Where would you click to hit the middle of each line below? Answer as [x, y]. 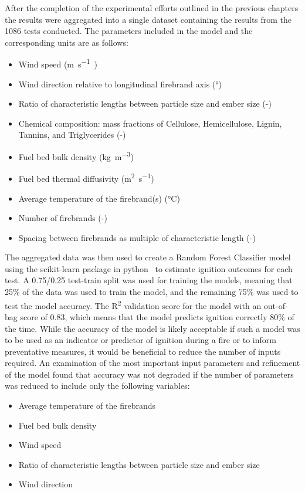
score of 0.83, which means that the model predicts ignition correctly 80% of [157, 316]
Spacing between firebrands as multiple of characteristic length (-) [137, 237]
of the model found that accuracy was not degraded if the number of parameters [149, 374]
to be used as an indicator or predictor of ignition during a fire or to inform [140, 340]
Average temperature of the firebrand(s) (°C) [99, 198]
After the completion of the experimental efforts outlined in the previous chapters [152, 8]
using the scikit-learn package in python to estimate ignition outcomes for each [149, 268]
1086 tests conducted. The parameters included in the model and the [129, 31]
